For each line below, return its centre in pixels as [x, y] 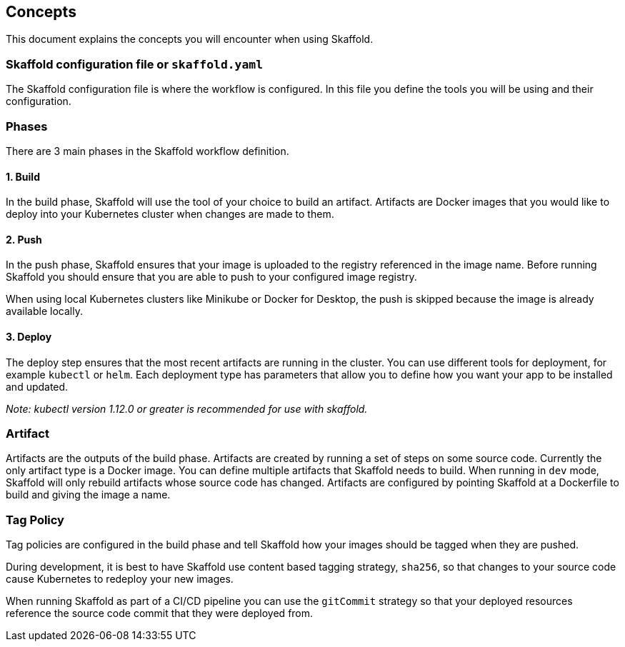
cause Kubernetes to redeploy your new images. [120, 579]
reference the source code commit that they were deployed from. [160, 613]
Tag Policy [35, 520]
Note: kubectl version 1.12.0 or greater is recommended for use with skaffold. [187, 408]
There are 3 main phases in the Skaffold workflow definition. [147, 151]
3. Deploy [29, 336]
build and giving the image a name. [88, 495]
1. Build [23, 176]
